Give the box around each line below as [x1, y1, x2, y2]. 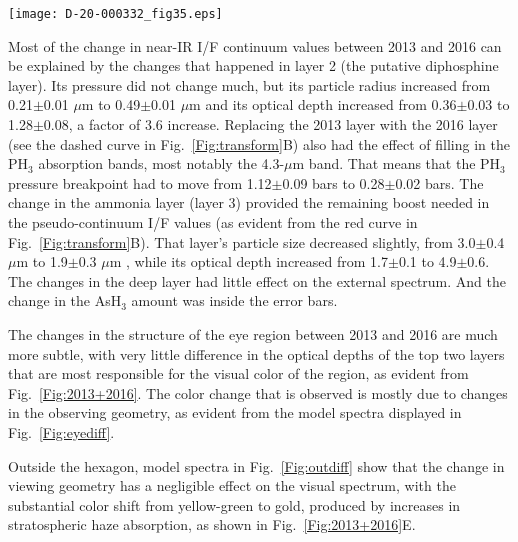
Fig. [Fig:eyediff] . [8, 421, 115, 442]
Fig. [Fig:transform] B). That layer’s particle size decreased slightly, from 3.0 [8, 231, 476, 252]
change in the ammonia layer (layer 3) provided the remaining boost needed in [8, 192, 490, 213]
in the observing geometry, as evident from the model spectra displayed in [8, 402, 462, 423]
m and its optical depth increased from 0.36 [189, 94, 457, 115]
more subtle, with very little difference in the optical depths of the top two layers [8, 343, 505, 364]
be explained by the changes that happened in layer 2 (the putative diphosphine [8, 55, 499, 76]
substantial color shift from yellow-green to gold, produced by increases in [8, 494, 461, 515]
